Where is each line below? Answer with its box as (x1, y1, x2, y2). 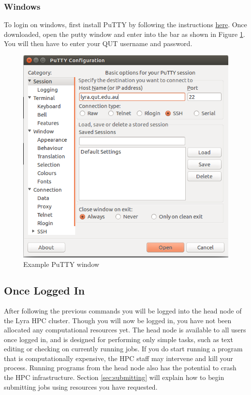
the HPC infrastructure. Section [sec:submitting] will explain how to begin (4, 372, 224, 382)
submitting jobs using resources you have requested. (4, 381, 158, 392)
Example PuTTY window (23, 259, 100, 269)
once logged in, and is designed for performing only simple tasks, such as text (4, 334, 233, 344)
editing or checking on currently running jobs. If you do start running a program (4, 344, 243, 354)
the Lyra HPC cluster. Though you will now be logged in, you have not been (4, 315, 232, 325)
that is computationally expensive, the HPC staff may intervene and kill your (4, 353, 233, 363)
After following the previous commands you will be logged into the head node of (4, 305, 242, 315)
